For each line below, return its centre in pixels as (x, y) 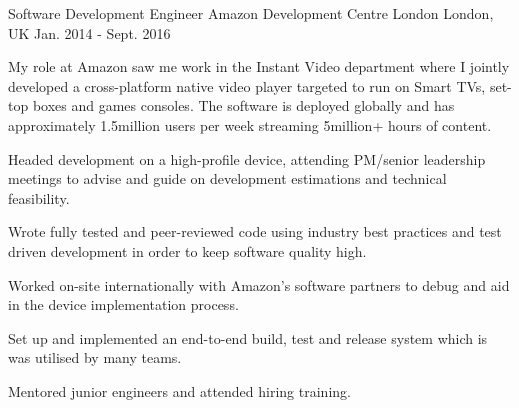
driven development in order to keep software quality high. (187, 250)
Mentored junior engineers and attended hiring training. (179, 390)
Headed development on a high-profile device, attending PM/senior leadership (247, 158)
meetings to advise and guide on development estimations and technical (227, 178)
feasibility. (39, 197)
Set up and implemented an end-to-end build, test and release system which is (248, 337)
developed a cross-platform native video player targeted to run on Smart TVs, (247, 85)
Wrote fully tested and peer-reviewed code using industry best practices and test (255, 231)
